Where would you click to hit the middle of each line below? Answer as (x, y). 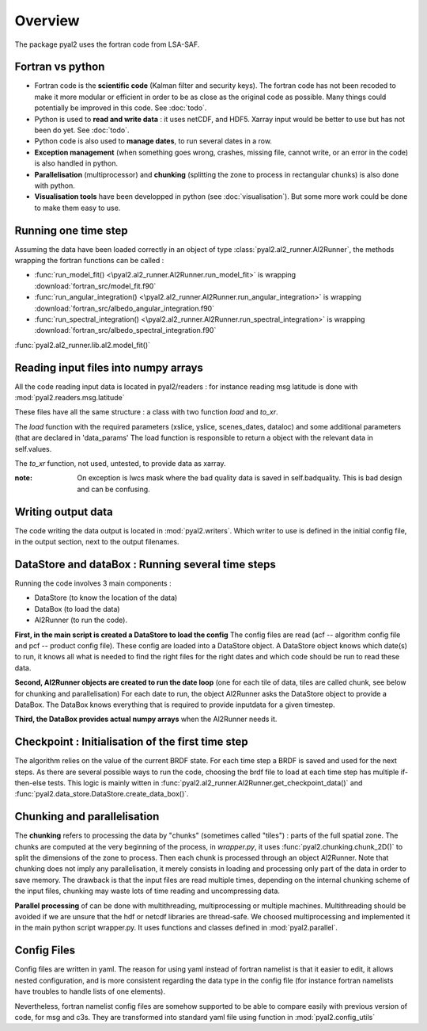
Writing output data (64, 512)
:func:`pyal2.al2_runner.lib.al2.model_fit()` (82, 345)
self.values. (33, 449)
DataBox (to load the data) (77, 609)
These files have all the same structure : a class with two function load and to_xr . (146, 412)
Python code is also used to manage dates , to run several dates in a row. (153, 141)
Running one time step (71, 230)
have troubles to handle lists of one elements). (90, 991)
